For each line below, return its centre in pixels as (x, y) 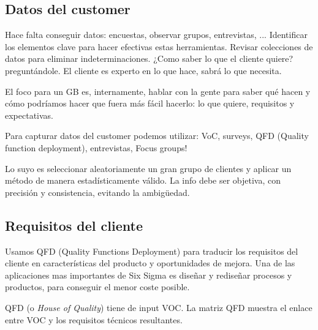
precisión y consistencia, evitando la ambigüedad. (97, 192)
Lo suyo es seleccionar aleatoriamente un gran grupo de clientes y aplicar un (148, 168)
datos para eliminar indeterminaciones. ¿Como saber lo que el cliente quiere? (149, 58)
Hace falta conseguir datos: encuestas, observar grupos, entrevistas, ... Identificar (156, 35)
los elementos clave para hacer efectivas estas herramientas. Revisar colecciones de (159, 46)
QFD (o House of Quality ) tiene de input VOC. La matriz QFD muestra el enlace (159, 307)
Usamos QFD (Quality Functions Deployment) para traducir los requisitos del (152, 251)
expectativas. (29, 115)
